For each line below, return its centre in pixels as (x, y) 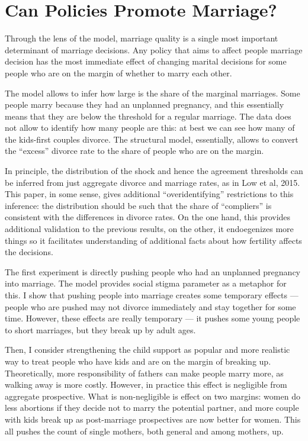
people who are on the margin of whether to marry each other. (118, 73)
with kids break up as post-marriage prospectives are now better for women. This (153, 419)
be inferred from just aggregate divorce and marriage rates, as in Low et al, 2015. (153, 182)
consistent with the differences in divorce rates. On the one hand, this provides (148, 217)
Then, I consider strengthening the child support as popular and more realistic (147, 350)
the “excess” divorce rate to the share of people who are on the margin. (134, 151)
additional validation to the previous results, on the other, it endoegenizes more (149, 229)
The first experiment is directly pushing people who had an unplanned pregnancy (153, 271)
